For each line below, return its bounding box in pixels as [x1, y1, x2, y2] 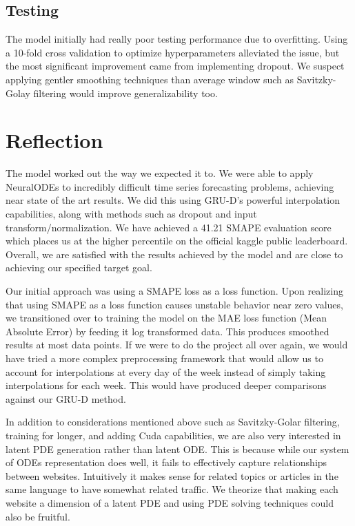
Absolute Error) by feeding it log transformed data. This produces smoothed [6, 324, 329, 338]
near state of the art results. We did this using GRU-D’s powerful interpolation [6, 193, 340, 207]
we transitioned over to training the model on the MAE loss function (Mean [6, 311, 327, 325]
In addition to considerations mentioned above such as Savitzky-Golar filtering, [6, 414, 340, 429]
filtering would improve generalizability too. [33, 85, 218, 100]
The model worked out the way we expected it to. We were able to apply [6, 166, 314, 180]
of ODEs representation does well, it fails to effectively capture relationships [6, 455, 327, 470]
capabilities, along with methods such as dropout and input [6, 207, 257, 221]
